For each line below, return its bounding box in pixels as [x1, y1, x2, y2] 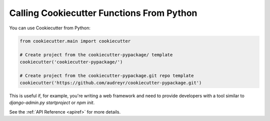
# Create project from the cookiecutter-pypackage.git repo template [19, 73, 194, 79]
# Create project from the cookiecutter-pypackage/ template [19, 52, 173, 58]
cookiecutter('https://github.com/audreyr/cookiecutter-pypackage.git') [19, 80, 202, 86]
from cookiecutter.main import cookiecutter [19, 38, 131, 44]
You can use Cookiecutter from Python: [9, 25, 91, 31]
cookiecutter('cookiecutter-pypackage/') [19, 59, 123, 65]
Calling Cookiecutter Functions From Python [9, 7, 197, 18]
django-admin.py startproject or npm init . [9, 100, 95, 106]
